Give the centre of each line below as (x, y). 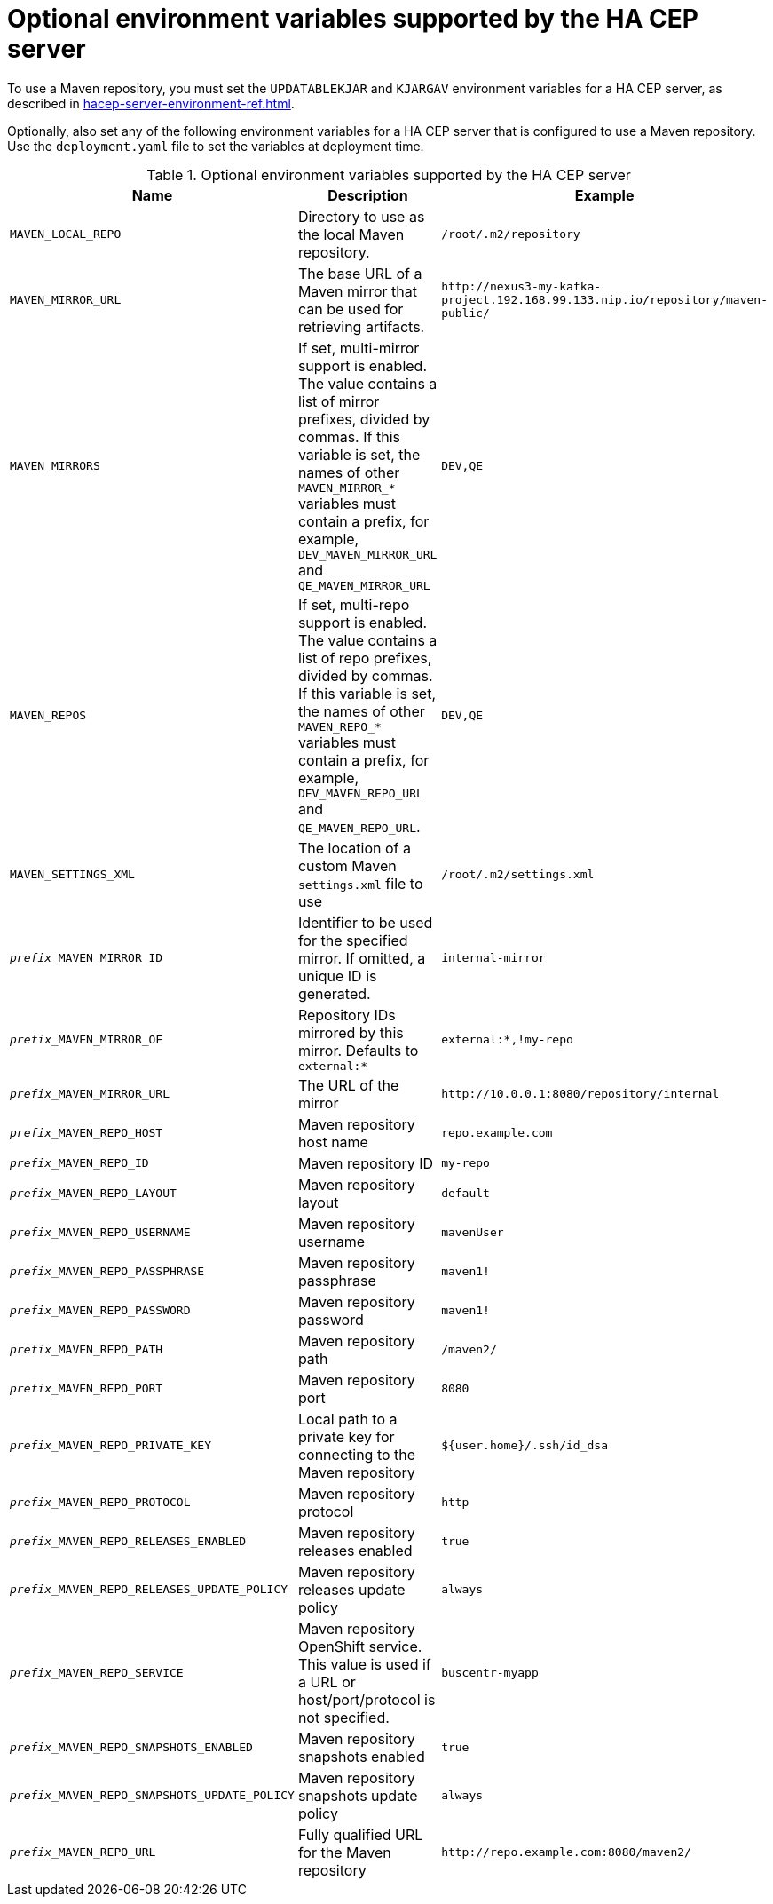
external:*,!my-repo (507, 1039)
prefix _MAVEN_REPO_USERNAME (100, 1233)
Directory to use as (361, 216)
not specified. (343, 1717)
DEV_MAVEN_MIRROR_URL (367, 554)
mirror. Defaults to (358, 1050)
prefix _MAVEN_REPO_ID (79, 1163)
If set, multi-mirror (359, 348)
